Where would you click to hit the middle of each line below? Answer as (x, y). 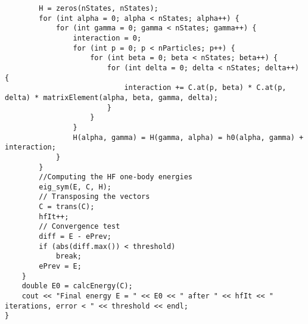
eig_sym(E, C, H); (75, 187)
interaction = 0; (107, 38)
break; (69, 256)
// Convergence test (80, 227)
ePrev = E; (60, 267)
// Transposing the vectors (94, 197)
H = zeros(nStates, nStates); (99, 8)
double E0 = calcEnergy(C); (77, 286)
